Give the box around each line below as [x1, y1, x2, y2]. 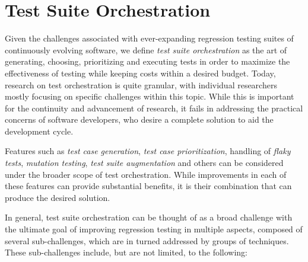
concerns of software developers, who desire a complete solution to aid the [5, 113, 274, 126]
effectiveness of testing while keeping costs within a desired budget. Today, [5, 66, 276, 79]
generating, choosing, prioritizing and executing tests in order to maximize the [5, 55, 290, 68]
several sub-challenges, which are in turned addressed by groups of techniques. [5, 234, 289, 247]
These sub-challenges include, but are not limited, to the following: [5, 246, 247, 258]
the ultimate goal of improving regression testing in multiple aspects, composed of [5, 223, 303, 235]
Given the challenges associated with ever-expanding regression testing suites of [5, 32, 294, 44]
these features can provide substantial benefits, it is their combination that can [5, 180, 292, 192]
